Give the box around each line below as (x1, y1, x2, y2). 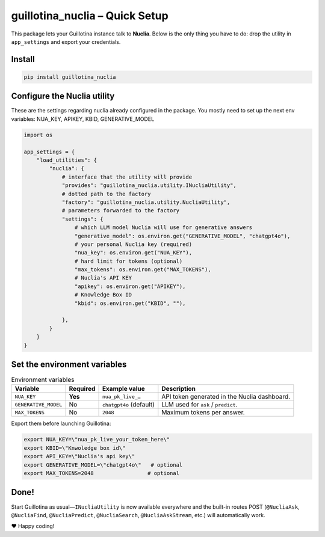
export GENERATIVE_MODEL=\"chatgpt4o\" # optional (23, 461, 183, 468)
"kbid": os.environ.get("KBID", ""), (74, 299, 186, 307)
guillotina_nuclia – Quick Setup (11, 9, 169, 22)
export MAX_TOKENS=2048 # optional (23, 470, 180, 476)
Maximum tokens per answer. (161, 408, 245, 417)
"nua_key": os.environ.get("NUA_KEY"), (74, 250, 193, 256)
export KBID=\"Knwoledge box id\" (23, 444, 126, 451)
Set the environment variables (11, 359, 127, 369)
